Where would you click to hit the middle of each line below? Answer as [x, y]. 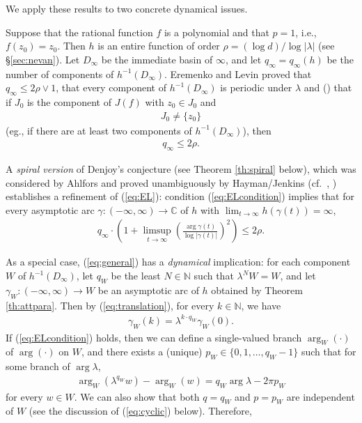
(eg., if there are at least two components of [99, 130]
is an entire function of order [159, 46]
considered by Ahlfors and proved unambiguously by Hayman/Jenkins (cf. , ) [171, 182]
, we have [261, 305]
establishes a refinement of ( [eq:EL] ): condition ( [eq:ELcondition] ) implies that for [180, 196]
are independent [321, 396]
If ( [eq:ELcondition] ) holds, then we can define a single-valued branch [154, 337]
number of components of [60, 74]
